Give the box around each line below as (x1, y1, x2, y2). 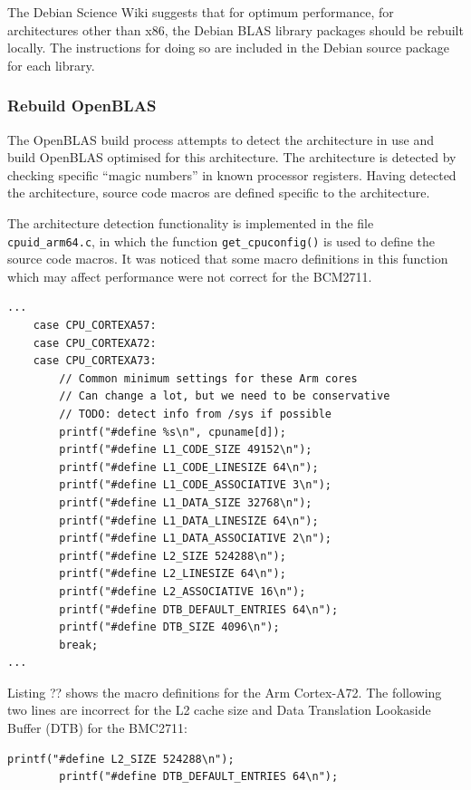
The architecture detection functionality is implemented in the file (7, 213, 374, 232)
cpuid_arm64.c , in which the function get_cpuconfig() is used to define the (7, 231, 436, 250)
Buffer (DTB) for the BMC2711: (7, 718, 187, 737)
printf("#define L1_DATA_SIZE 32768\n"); (59, 496, 312, 509)
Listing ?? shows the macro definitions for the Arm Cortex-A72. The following (7, 682, 442, 701)
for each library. (7, 55, 95, 74)
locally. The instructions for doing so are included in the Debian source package (7, 38, 449, 57)
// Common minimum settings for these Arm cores (59, 371, 358, 385)
